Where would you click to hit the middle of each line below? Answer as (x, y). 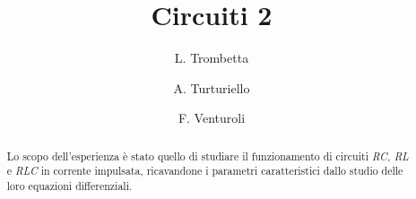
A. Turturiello (212, 87)
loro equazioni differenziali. (69, 186)
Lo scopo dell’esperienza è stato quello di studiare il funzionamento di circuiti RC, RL (208, 156)
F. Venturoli (212, 118)
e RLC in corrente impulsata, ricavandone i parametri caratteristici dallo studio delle (205, 171)
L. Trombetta (212, 58)
